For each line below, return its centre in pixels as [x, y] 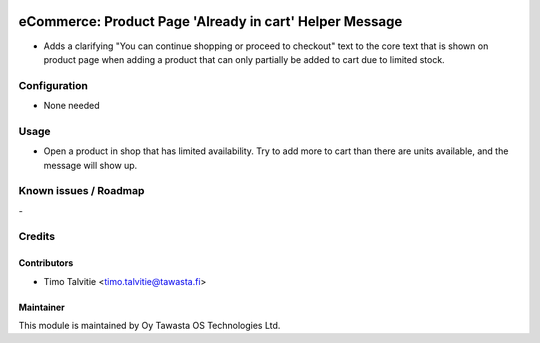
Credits [36, 237]
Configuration [53, 85]
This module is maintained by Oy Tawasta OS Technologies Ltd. [149, 326]
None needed [71, 106]
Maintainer [41, 307]
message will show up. [90, 165]
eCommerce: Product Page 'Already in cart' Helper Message [210, 21]
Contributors [46, 263]
